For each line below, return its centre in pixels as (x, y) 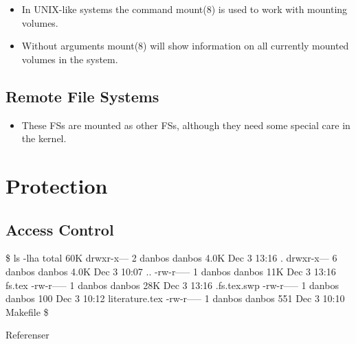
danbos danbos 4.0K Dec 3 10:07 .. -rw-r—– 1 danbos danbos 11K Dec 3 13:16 (171, 271)
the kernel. (44, 138)
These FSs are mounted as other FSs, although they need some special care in (186, 125)
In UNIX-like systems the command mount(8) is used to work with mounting (185, 9)
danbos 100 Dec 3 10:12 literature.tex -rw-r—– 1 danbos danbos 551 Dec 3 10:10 (175, 298)
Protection (57, 185)
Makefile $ (27, 311)
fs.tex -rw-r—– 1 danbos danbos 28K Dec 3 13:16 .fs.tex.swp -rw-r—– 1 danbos (172, 285)
